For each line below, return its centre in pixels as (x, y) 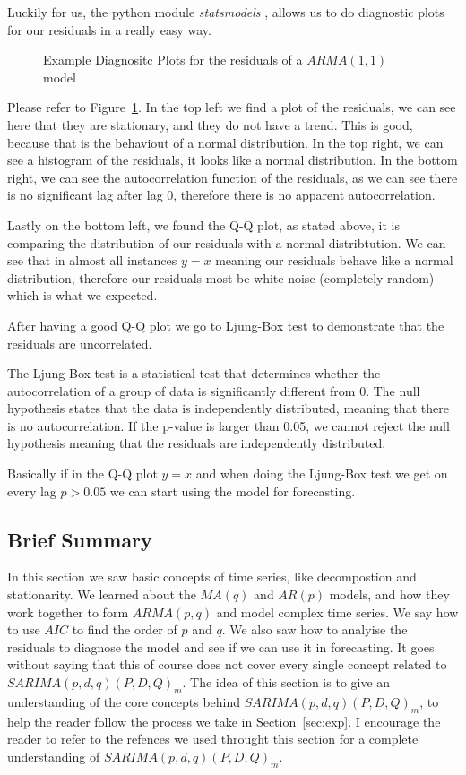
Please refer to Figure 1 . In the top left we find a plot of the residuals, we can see (232, 107)
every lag (32, 491)
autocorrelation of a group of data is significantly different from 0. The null (214, 390)
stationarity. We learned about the (102, 594)
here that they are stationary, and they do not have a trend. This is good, (210, 124)
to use (24, 629)
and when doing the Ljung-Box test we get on (322, 474)
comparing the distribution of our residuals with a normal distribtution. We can (227, 242)
